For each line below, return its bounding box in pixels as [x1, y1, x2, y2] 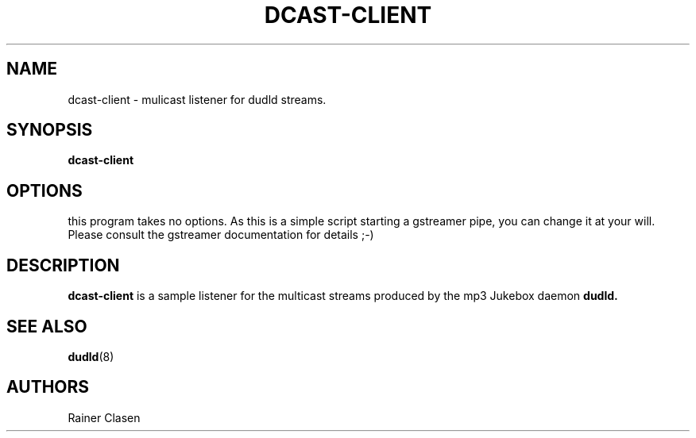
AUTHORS [6, 377, 90, 398]
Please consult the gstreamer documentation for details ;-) [68, 228, 374, 242]
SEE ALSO [6, 316, 87, 336]
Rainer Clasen [68, 410, 141, 425]
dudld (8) [68, 349, 114, 363]
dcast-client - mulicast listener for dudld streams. [68, 92, 327, 106]
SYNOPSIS [6, 120, 93, 140]
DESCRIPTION [6, 255, 120, 275]
